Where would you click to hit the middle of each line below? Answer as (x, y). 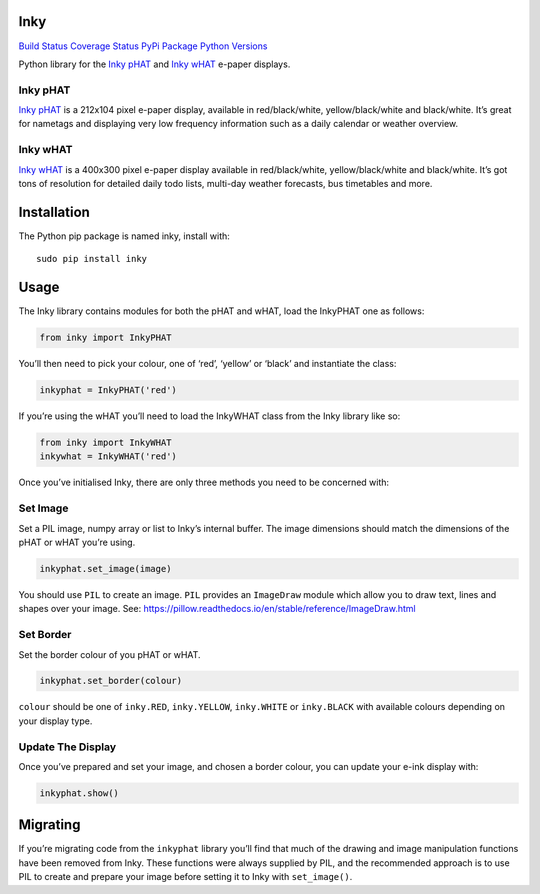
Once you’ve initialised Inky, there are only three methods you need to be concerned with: (204, 482)
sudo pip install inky (92, 259)
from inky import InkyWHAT (105, 443)
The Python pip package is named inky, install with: (124, 236)
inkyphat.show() (79, 793)
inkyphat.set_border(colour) (111, 681)
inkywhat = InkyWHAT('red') (108, 456)
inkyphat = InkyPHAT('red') (108, 390)
